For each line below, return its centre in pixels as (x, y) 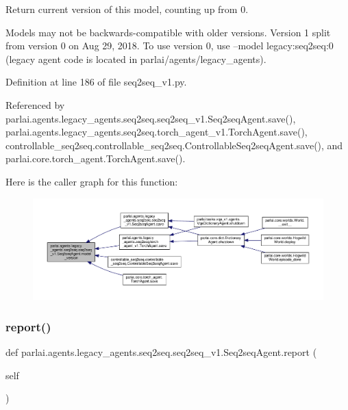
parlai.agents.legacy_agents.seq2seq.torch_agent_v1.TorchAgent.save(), (157, 132)
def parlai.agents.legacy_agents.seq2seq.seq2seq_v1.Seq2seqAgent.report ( (161, 352)
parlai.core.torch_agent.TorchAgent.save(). (96, 158)
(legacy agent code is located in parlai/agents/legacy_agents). (136, 59)
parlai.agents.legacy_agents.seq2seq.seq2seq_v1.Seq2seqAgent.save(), (151, 118)
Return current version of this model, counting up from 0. (127, 9)
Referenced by (35, 104)
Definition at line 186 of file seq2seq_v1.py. (96, 82)
